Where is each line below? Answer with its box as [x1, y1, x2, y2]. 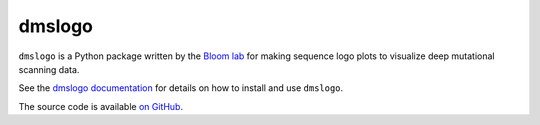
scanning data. [18, 63, 80, 75]
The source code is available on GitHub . [18, 100, 184, 112]
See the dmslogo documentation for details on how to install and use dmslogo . [18, 82, 344, 94]
